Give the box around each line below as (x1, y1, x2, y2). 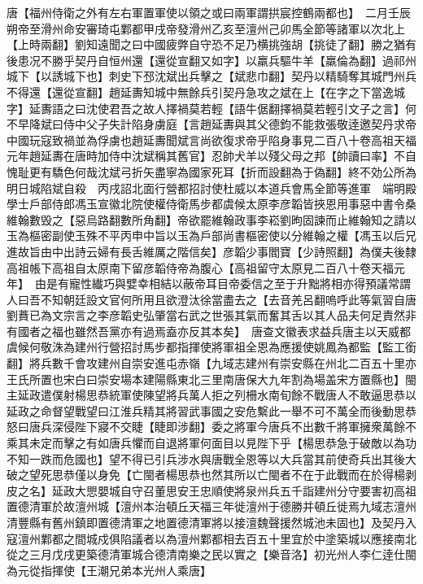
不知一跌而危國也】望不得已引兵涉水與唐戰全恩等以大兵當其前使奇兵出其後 (7, 450, 405, 467)
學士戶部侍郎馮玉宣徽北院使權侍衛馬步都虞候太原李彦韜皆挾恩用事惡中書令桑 (7, 195, 416, 212)
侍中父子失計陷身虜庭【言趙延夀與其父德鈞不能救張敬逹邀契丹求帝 (63, 115, 416, 133)
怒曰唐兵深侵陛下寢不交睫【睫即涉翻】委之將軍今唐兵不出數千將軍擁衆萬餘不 (7, 418, 416, 435)
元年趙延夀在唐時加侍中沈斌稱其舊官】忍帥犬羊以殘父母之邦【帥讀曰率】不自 (7, 147, 416, 164)
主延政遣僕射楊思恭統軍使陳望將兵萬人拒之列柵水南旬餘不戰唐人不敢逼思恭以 (7, 386, 416, 403)
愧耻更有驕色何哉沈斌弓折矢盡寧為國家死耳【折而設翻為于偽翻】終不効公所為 (7, 163, 416, 180)
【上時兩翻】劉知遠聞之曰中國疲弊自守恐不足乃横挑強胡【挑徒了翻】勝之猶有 (7, 36, 416, 53)
